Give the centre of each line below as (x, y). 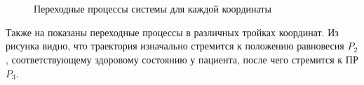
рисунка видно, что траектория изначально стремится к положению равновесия (175, 46)
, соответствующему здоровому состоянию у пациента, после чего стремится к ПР (182, 59)
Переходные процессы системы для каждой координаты (153, 9)
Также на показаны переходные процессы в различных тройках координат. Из (172, 32)
